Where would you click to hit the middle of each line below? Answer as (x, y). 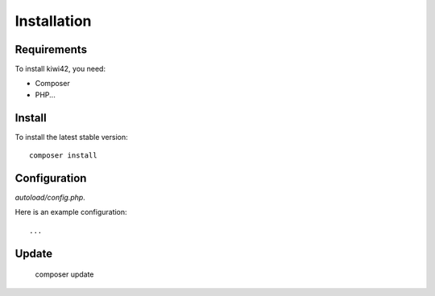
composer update (64, 274)
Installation (53, 21)
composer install (63, 156)
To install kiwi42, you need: (60, 69)
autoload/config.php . (50, 198)
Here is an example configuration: (71, 212)
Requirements (51, 49)
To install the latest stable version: (71, 137)
